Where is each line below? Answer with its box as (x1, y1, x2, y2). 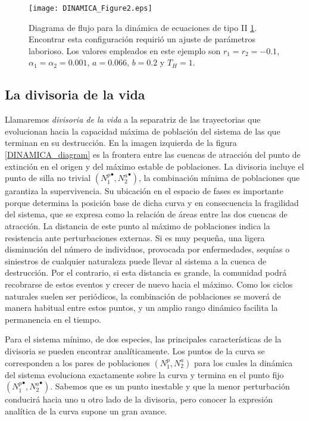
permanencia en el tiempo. (5, 313, 101, 325)
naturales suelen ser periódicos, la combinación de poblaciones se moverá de (5, 289, 281, 302)
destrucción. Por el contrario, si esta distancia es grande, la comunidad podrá (5, 266, 287, 279)
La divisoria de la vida (5, 85, 145, 104)
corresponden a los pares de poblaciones (5, 356, 150, 369)
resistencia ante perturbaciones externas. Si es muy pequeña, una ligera (5, 231, 265, 244)
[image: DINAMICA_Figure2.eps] (29, 4, 152, 13)
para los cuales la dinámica (194, 356, 293, 369)
